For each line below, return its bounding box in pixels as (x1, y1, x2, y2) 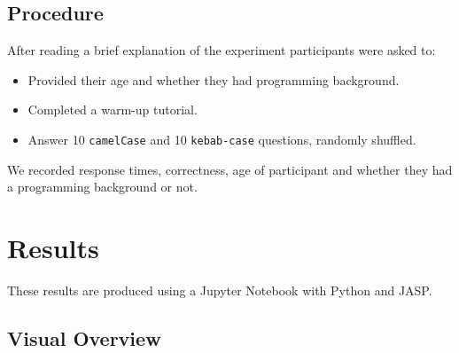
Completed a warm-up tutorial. (27, 100, 198, 119)
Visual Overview (7, 324, 161, 351)
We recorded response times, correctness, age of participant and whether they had (7, 160, 453, 178)
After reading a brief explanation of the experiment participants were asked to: (7, 41, 436, 59)
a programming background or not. (7, 177, 198, 196)
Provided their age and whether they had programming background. (27, 70, 400, 89)
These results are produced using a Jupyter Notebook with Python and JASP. (7, 280, 432, 299)
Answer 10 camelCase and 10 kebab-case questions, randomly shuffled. (27, 129, 416, 148)
